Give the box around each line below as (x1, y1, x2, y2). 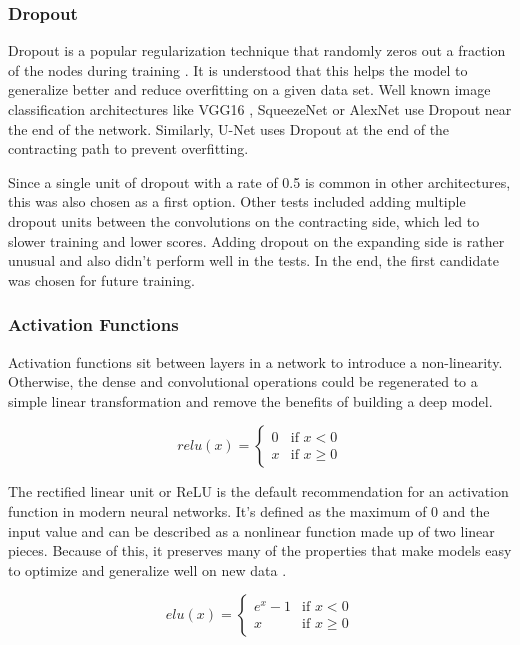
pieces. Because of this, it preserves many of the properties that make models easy (8, 540, 512, 561)
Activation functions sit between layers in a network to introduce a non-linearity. (8, 351, 503, 372)
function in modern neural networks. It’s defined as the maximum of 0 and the (8, 500, 490, 521)
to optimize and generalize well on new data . (8, 559, 287, 580)
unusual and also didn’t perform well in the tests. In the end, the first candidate (8, 250, 499, 271)
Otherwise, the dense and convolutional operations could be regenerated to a (8, 371, 478, 392)
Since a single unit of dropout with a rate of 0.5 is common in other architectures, (8, 171, 511, 192)
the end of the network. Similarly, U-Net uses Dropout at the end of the (8, 118, 450, 139)
